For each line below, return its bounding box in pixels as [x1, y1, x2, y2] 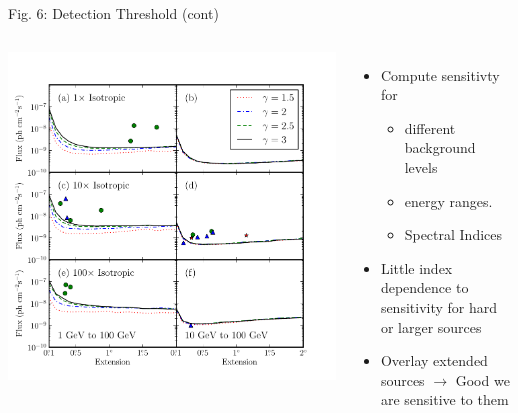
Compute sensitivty [380, 64, 500, 85]
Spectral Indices [404, 224, 503, 245]
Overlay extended [380, 350, 488, 371]
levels [404, 156, 438, 177]
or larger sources [380, 316, 482, 337]
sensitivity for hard [380, 296, 498, 317]
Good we [455, 369, 510, 390]
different [404, 117, 456, 138]
